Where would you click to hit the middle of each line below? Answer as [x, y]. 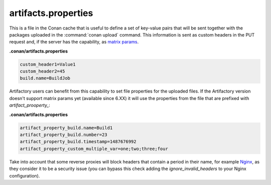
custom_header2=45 [42, 71]
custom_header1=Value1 [48, 64]
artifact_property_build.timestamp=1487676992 [78, 142]
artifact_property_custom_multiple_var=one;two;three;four [94, 148]
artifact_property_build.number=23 [63, 135]
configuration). [25, 175]
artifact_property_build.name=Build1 [66, 128]
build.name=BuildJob [45, 78]
